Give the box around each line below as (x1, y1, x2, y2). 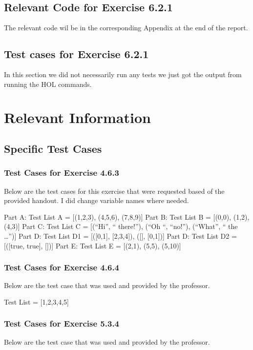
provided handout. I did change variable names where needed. (4, 195, 189, 206)
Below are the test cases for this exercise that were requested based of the (4, 185, 225, 196)
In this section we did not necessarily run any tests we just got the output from (4, 69, 242, 79)
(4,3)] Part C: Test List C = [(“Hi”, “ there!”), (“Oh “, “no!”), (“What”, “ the (4, 221, 238, 231)
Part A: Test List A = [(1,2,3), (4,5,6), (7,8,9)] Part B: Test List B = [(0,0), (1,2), (4, 211, 250, 222)
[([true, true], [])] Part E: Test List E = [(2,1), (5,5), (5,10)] (4, 240, 181, 250)
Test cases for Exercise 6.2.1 (4, 46, 149, 62)
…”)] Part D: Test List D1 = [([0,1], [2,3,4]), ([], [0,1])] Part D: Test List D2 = (4, 230, 237, 241)
